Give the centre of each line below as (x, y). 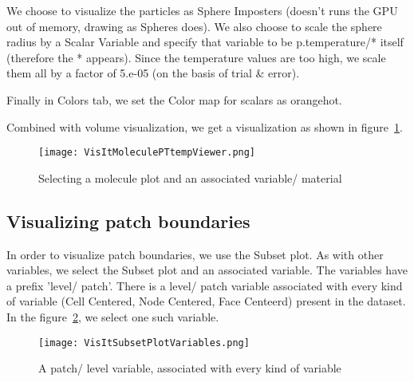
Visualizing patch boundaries (128, 221)
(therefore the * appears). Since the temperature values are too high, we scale (196, 57)
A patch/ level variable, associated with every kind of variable (190, 368)
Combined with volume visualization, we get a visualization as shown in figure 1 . (205, 126)
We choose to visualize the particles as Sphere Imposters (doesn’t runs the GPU (202, 10)
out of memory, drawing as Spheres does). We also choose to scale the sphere (194, 26)
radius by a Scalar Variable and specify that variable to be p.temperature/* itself (205, 42)
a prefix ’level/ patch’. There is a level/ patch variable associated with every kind (205, 285)
